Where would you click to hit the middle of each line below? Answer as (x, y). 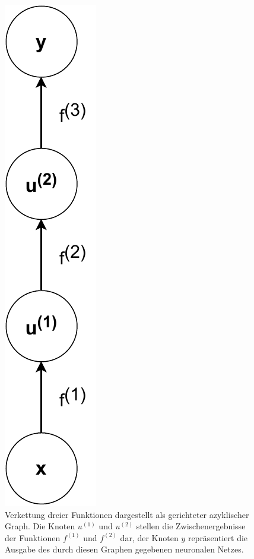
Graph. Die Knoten (40, 526)
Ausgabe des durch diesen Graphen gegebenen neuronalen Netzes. (124, 549)
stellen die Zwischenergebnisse (191, 526)
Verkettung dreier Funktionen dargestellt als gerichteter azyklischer (127, 514)
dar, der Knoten (149, 537)
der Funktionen (33, 537)
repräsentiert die (218, 537)
